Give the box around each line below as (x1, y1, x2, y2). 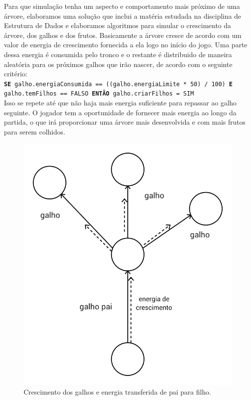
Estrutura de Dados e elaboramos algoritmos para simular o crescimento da (4, 20, 231, 31)
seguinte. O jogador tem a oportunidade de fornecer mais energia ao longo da (4, 107, 237, 117)
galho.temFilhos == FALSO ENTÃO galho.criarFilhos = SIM (4, 90, 194, 98)
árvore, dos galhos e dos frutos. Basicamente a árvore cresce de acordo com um (4, 30, 242, 40)
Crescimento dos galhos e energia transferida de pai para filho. (24, 387, 211, 397)
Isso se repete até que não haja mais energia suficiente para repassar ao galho (4, 98, 237, 108)
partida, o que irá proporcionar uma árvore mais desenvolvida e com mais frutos (4, 117, 246, 127)
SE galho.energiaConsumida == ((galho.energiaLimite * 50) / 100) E (4, 80, 233, 88)
